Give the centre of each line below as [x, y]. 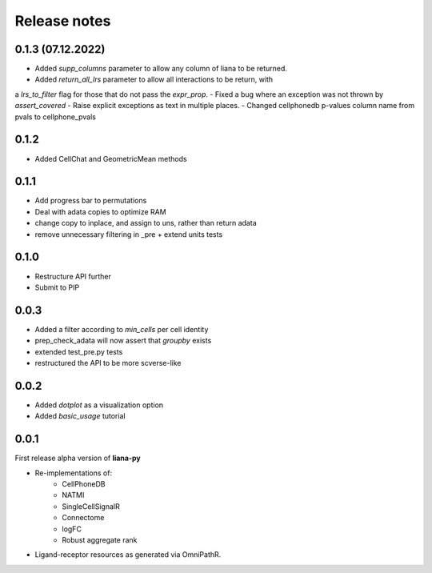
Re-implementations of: [73, 473]
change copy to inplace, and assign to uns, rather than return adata [146, 223]
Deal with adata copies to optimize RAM [101, 211]
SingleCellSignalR [91, 506]
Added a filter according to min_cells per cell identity [122, 329]
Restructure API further [73, 276]
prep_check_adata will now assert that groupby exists [123, 341]
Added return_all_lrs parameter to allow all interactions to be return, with [154, 79]
